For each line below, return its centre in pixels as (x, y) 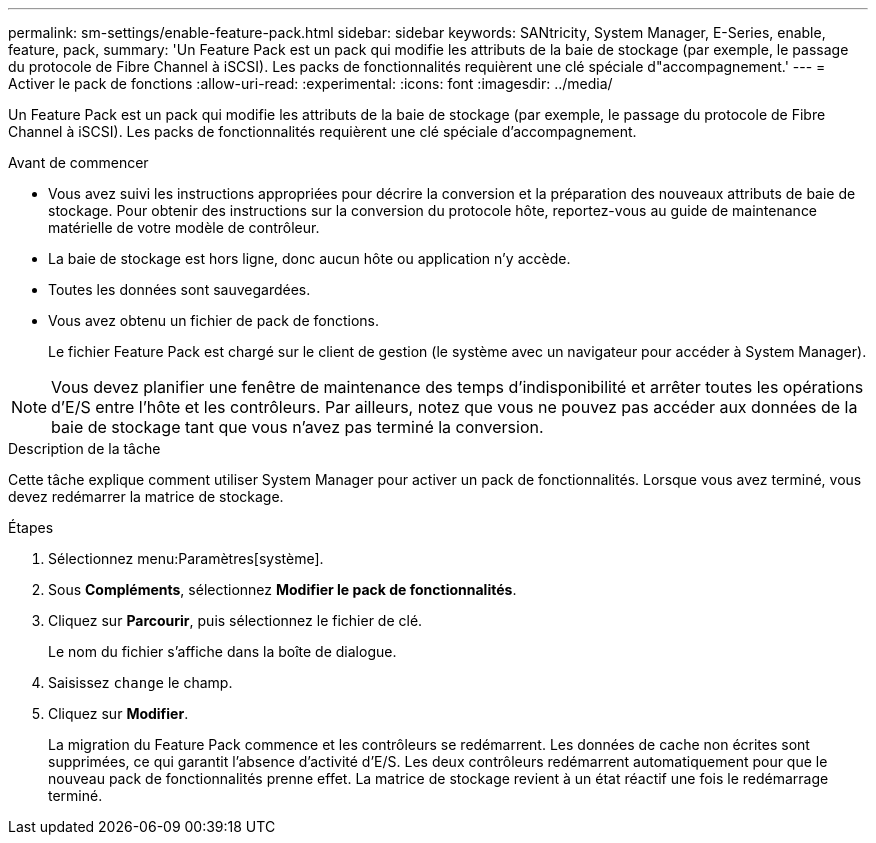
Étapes (31, 527)
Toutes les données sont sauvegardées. (179, 289)
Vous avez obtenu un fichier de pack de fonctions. (214, 320)
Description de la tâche (84, 448)
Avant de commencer (78, 162)
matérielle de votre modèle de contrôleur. (184, 227)
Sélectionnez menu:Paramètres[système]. (186, 558)
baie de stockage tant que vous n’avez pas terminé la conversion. (297, 427)
